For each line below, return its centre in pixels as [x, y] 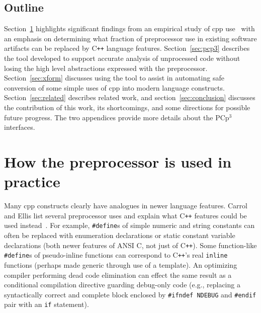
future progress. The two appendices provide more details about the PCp [117, 117]
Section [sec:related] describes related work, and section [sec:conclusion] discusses [130, 97]
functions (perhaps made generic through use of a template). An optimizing [121, 264]
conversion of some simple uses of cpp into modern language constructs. [114, 87]
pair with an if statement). [47, 304]
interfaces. [20, 127]
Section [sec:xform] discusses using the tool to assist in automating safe [114, 78]
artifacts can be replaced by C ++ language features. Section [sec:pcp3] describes [127, 48]
